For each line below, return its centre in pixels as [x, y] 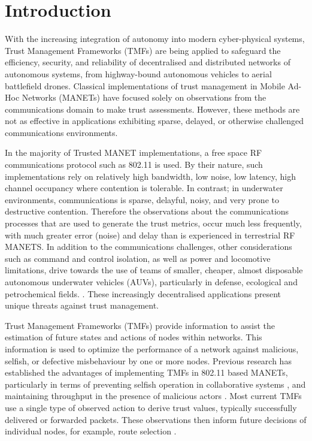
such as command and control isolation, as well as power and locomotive [138, 258]
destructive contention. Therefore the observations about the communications [147, 211]
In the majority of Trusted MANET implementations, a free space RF [134, 152]
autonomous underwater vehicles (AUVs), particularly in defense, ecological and [151, 282]
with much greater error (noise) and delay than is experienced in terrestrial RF [150, 235]
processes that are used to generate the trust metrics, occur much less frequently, [153, 223]
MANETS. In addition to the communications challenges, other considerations [149, 247]
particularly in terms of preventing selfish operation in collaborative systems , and [155, 384]
